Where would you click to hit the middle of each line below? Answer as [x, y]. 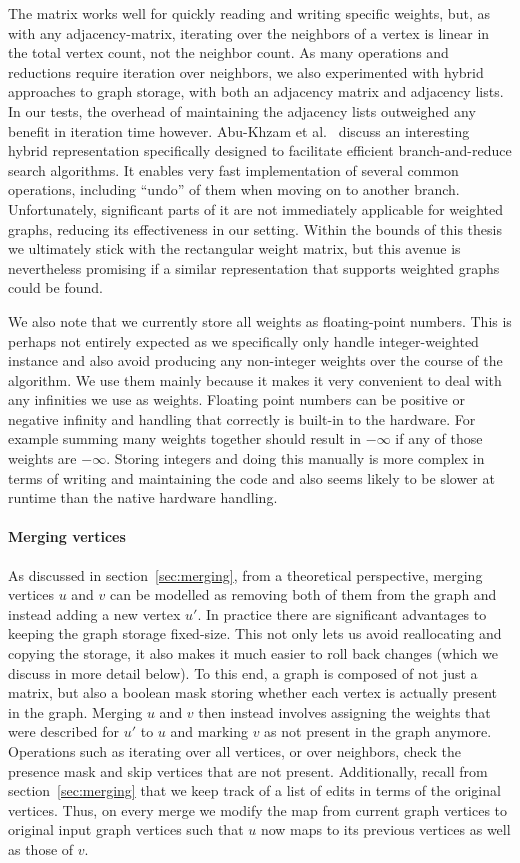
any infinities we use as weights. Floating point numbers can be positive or [236, 399]
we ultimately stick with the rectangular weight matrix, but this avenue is [234, 248]
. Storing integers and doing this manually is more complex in [295, 458]
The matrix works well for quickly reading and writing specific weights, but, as [249, 13]
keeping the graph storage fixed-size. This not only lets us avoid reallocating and [255, 633]
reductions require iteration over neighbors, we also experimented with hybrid [246, 71]
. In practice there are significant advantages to [342, 613]
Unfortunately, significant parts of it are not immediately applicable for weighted [256, 208]
